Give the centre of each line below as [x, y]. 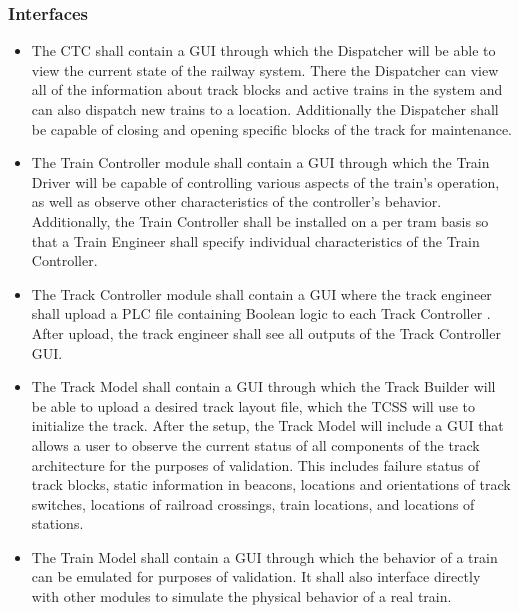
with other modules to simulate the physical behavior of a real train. [241, 596]
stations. [57, 523]
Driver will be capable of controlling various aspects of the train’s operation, [265, 181]
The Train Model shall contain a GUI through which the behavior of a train [264, 556]
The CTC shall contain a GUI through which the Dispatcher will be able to [263, 50]
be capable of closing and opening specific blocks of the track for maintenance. [271, 128]
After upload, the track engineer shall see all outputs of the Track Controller [266, 332]
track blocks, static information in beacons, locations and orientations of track [271, 484]
